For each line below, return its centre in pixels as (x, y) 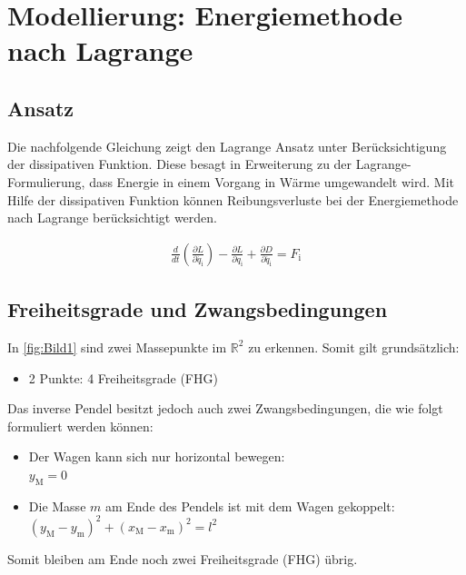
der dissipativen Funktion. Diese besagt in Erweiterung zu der (180, 164)
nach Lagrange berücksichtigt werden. (112, 218)
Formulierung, (46, 181)
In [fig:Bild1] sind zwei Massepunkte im (117, 347)
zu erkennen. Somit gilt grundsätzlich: (354, 347)
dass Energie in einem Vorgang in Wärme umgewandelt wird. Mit (272, 181)
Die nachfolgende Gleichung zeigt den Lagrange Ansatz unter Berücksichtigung (227, 146)
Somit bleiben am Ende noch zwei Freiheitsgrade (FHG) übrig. (183, 558)
